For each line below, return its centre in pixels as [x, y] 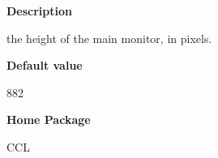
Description [40, 11]
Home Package [49, 120]
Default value [45, 65]
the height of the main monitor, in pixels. [109, 38]
